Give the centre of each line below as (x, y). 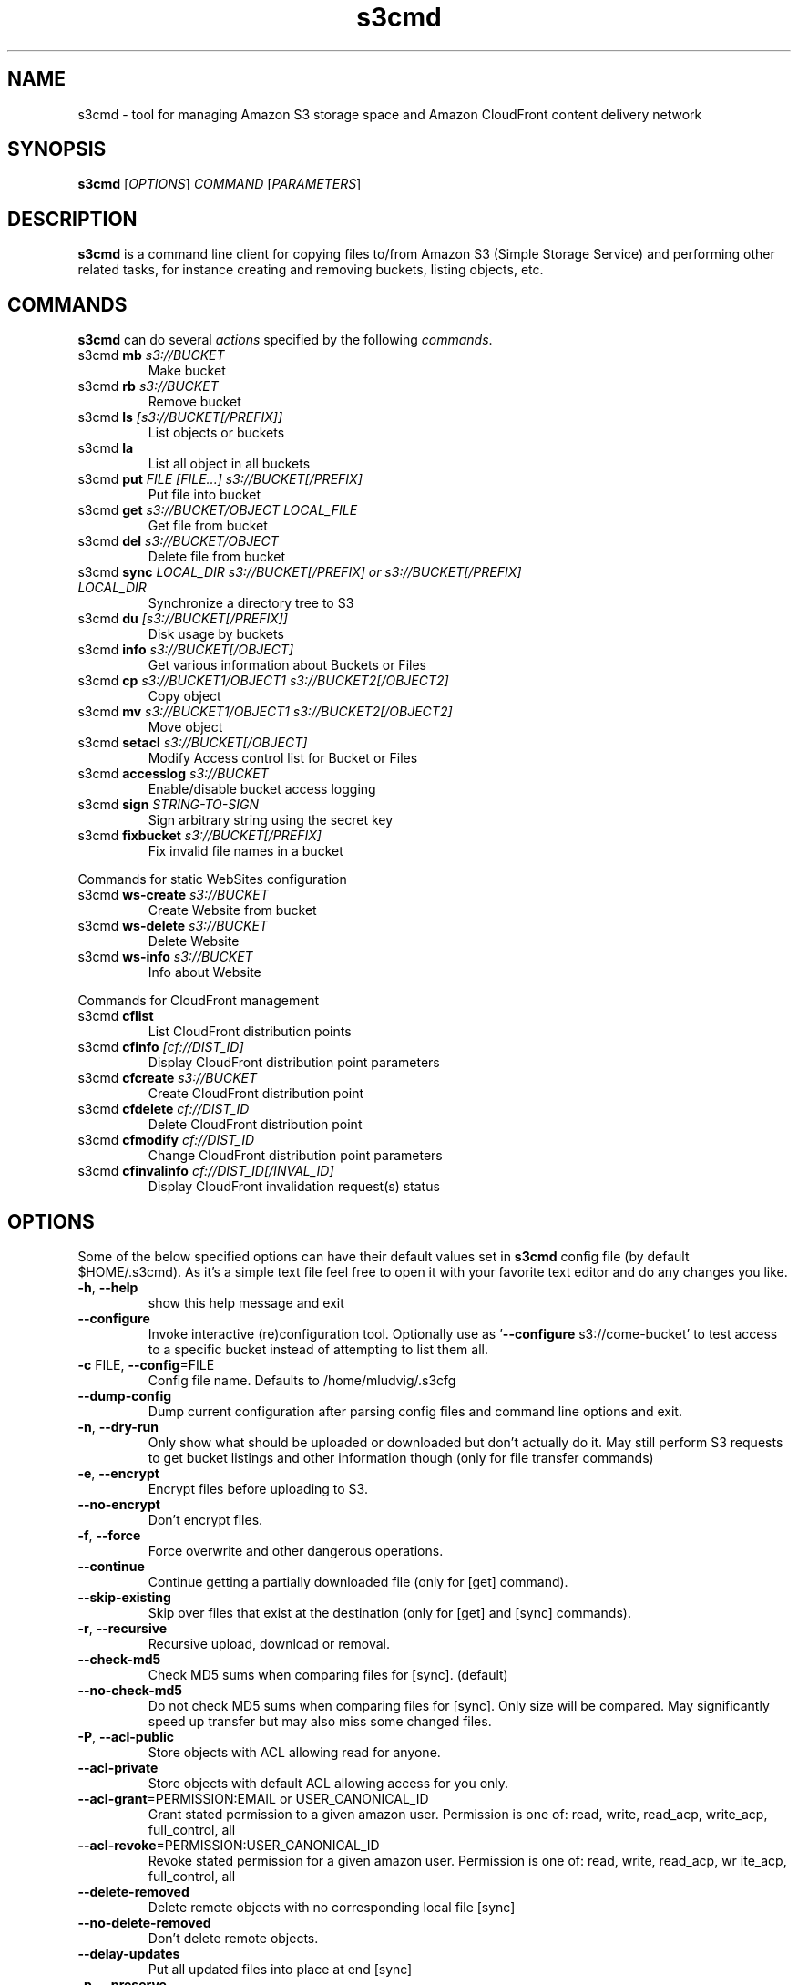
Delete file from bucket (216, 557)
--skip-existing (124, 1597)
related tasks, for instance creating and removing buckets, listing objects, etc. (311, 270)
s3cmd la (106, 448)
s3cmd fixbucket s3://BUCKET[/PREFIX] (199, 836)
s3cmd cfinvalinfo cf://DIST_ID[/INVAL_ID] (206, 1171)
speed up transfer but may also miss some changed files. (320, 1721)
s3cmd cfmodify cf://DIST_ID (166, 1140)
